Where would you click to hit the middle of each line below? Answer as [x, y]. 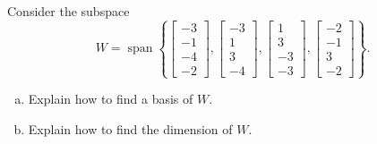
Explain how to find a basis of [111, 99]
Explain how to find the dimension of [130, 128]
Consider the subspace [69, 11]
